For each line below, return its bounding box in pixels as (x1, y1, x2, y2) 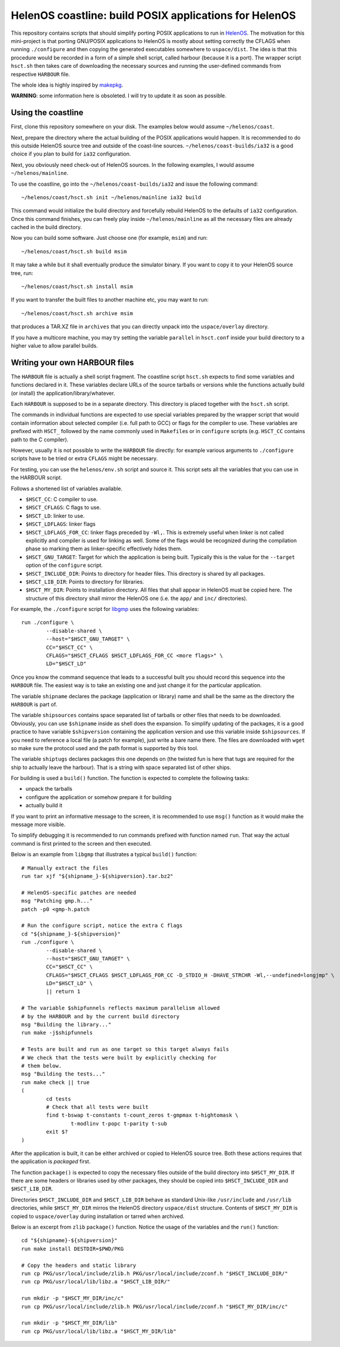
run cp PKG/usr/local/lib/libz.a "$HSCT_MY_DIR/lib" (21, 1328, 176, 1335)
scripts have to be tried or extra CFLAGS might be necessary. (11, 455, 158, 462)
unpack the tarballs (25, 785, 73, 793)
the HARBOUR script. (11, 474, 62, 481)
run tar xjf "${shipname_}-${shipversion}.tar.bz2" (21, 873, 174, 879)
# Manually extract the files (21, 864, 109, 871)
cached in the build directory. (11, 224, 82, 231)
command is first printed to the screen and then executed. (11, 840, 152, 847)
